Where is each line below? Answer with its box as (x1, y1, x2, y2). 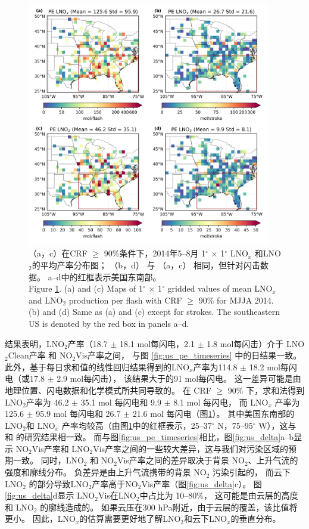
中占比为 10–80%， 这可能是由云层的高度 (139, 489, 298, 502)
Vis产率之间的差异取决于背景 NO (117, 454, 245, 466)
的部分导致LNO (29, 477, 89, 490)
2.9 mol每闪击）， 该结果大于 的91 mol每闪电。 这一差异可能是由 (57, 372, 301, 385)
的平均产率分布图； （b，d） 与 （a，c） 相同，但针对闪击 (32, 258, 261, 271)
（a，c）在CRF (29, 247, 88, 259)
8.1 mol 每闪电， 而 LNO (173, 395, 269, 408)
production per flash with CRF (68, 293, 182, 306)
